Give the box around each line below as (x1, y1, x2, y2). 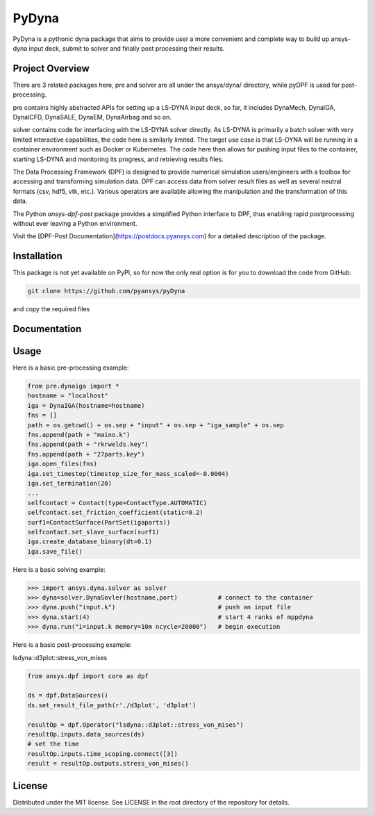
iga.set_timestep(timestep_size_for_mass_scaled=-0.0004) (27, 470, 229, 477)
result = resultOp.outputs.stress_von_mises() (27, 759, 189, 768)
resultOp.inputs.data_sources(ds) (27, 730, 145, 738)
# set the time (27, 740, 79, 748)
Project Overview (12, 63, 90, 74)
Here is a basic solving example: (12, 565, 106, 573)
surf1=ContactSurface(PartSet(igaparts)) (27, 518, 171, 526)
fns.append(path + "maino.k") (27, 431, 131, 439)
